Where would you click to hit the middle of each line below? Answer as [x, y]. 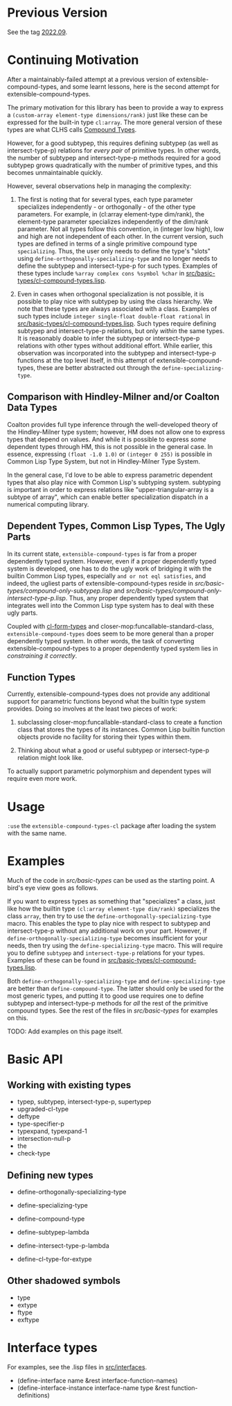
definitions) [33, 1395]
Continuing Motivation [73, 60]
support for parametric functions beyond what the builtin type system [106, 702]
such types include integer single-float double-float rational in [114, 316]
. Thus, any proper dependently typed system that [137, 598]
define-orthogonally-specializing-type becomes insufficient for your [107, 938]
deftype [28, 1117]
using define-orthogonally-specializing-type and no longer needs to [117, 258]
